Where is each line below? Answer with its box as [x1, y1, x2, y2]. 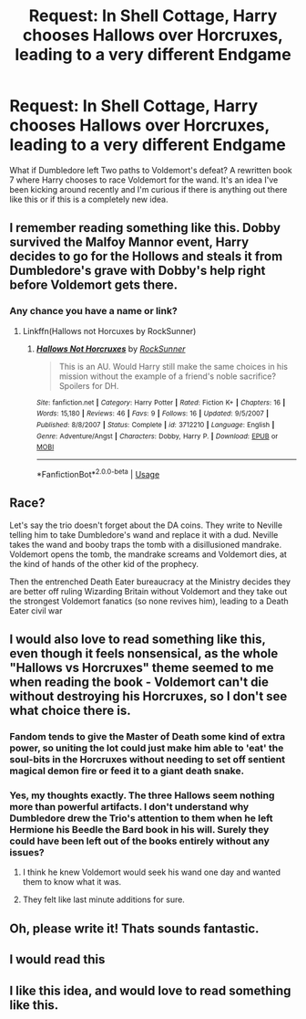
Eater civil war [9, 604, 63, 616]
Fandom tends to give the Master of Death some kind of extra [9, 730, 286, 743]
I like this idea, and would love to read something [9, 982, 291, 998]
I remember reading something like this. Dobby [9, 220, 280, 236]
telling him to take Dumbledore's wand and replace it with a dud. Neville [9, 529, 279, 540]
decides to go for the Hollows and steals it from [9, 248, 283, 265]
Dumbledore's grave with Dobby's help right [9, 263, 266, 278]
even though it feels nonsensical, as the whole [9, 646, 279, 662]
